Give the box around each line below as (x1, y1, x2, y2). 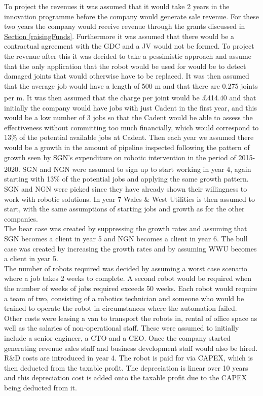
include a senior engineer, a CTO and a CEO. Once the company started (4, 332, 231, 343)
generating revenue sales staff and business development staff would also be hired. (4, 342, 258, 353)
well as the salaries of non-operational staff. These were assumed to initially (4, 322, 239, 333)
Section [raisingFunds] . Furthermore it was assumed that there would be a (4, 30, 235, 41)
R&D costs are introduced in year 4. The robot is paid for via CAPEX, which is (4, 352, 253, 363)
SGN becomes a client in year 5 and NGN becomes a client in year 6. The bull (4, 233, 248, 243)
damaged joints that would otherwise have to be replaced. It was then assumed (4, 70, 249, 81)
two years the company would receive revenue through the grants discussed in (4, 21, 245, 31)
